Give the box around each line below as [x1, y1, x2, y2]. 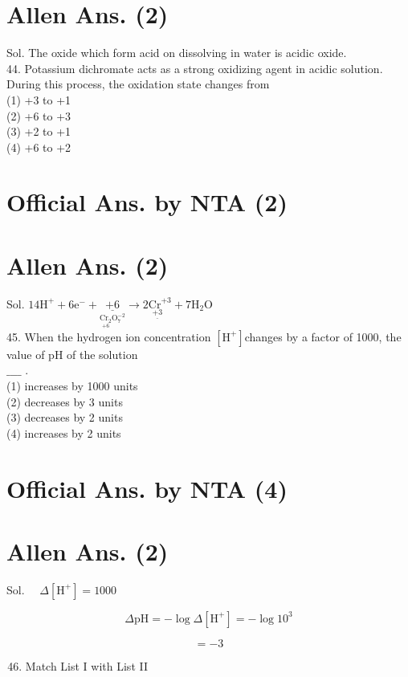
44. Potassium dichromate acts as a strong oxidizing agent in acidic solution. [6, 59, 383, 76]
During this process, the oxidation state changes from [6, 75, 270, 92]
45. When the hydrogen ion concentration [6, 328, 211, 345]
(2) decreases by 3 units [6, 393, 123, 410]
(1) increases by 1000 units [6, 377, 138, 394]
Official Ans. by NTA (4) [6, 471, 288, 504]
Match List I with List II [25, 657, 148, 674]
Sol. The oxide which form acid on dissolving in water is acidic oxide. [6, 44, 347, 61]
